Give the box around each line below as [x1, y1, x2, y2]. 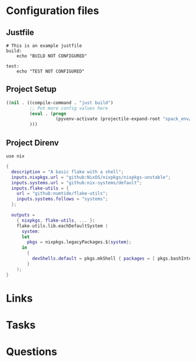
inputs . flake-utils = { [11, 185, 69, 191]
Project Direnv [6, 137, 60, 147]
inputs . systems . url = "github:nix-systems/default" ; [11, 180, 142, 185]
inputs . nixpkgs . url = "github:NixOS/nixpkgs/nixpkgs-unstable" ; [11, 174, 171, 180]
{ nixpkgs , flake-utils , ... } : [16, 218, 95, 223]
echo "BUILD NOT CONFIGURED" [16, 53, 87, 59]
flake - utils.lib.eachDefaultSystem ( [16, 223, 108, 229]
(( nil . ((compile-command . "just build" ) [6, 99, 114, 106]
